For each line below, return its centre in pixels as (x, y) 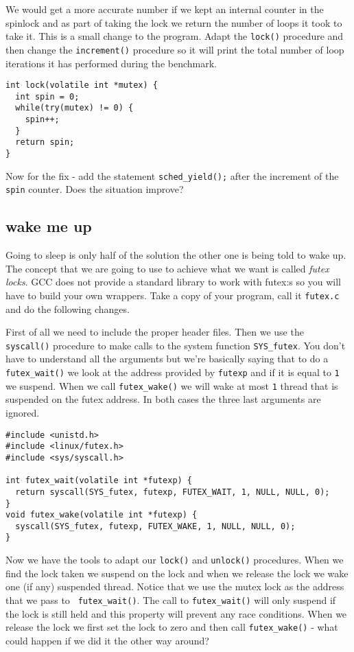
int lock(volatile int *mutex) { (82, 85)
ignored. (23, 412)
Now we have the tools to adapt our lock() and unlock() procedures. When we (175, 560)
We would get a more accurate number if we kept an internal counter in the (165, 9)
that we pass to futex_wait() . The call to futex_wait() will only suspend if (171, 599)
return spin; (45, 142)
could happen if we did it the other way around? (107, 640)
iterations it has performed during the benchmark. (111, 63)
